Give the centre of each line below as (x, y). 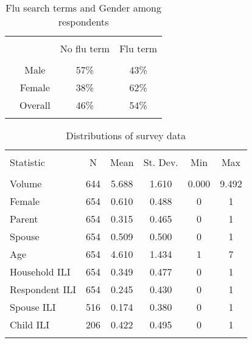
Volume (26, 183)
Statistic (27, 162)
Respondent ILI (43, 289)
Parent (24, 219)
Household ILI (40, 272)
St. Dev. (161, 162)
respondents (83, 22)
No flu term (85, 48)
